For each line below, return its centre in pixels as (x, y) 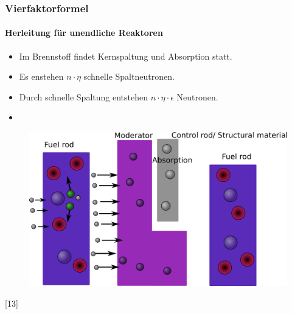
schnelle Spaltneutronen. (129, 76)
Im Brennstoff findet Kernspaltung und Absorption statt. (126, 56)
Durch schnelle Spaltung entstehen (83, 96)
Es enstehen (41, 76)
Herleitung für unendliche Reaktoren (84, 33)
